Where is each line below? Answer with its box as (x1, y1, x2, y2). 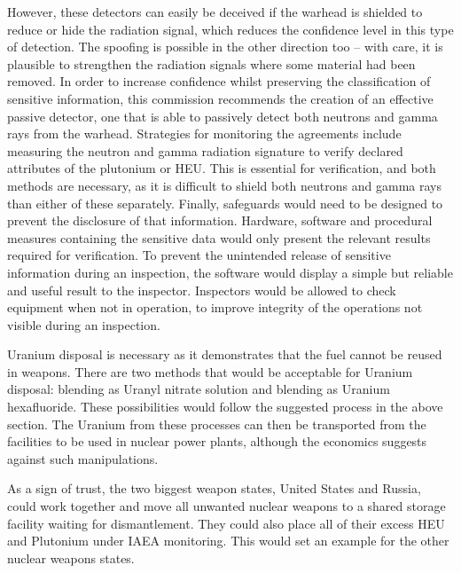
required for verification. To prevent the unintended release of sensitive (7, 246, 391, 264)
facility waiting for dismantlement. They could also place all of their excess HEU (7, 514, 445, 532)
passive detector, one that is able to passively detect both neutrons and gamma (7, 106, 438, 125)
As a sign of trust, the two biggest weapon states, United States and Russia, (7, 479, 421, 498)
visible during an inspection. (7, 315, 160, 334)
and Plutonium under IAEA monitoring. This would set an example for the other (7, 531, 449, 550)
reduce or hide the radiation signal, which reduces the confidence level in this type (7, 20, 454, 38)
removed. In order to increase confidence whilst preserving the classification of (7, 72, 431, 90)
